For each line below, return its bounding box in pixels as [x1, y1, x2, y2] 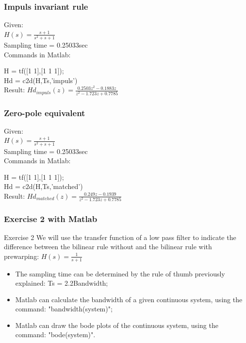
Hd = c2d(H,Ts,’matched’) [4, 181, 83, 191]
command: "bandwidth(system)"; [15, 304, 113, 314]
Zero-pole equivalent [4, 106, 85, 119]
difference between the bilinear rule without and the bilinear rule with [4, 241, 212, 252]
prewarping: [4, 251, 39, 261]
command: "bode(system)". [15, 329, 96, 340]
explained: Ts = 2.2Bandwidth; [15, 278, 108, 288]
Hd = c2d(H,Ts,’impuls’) [4, 75, 78, 85]
